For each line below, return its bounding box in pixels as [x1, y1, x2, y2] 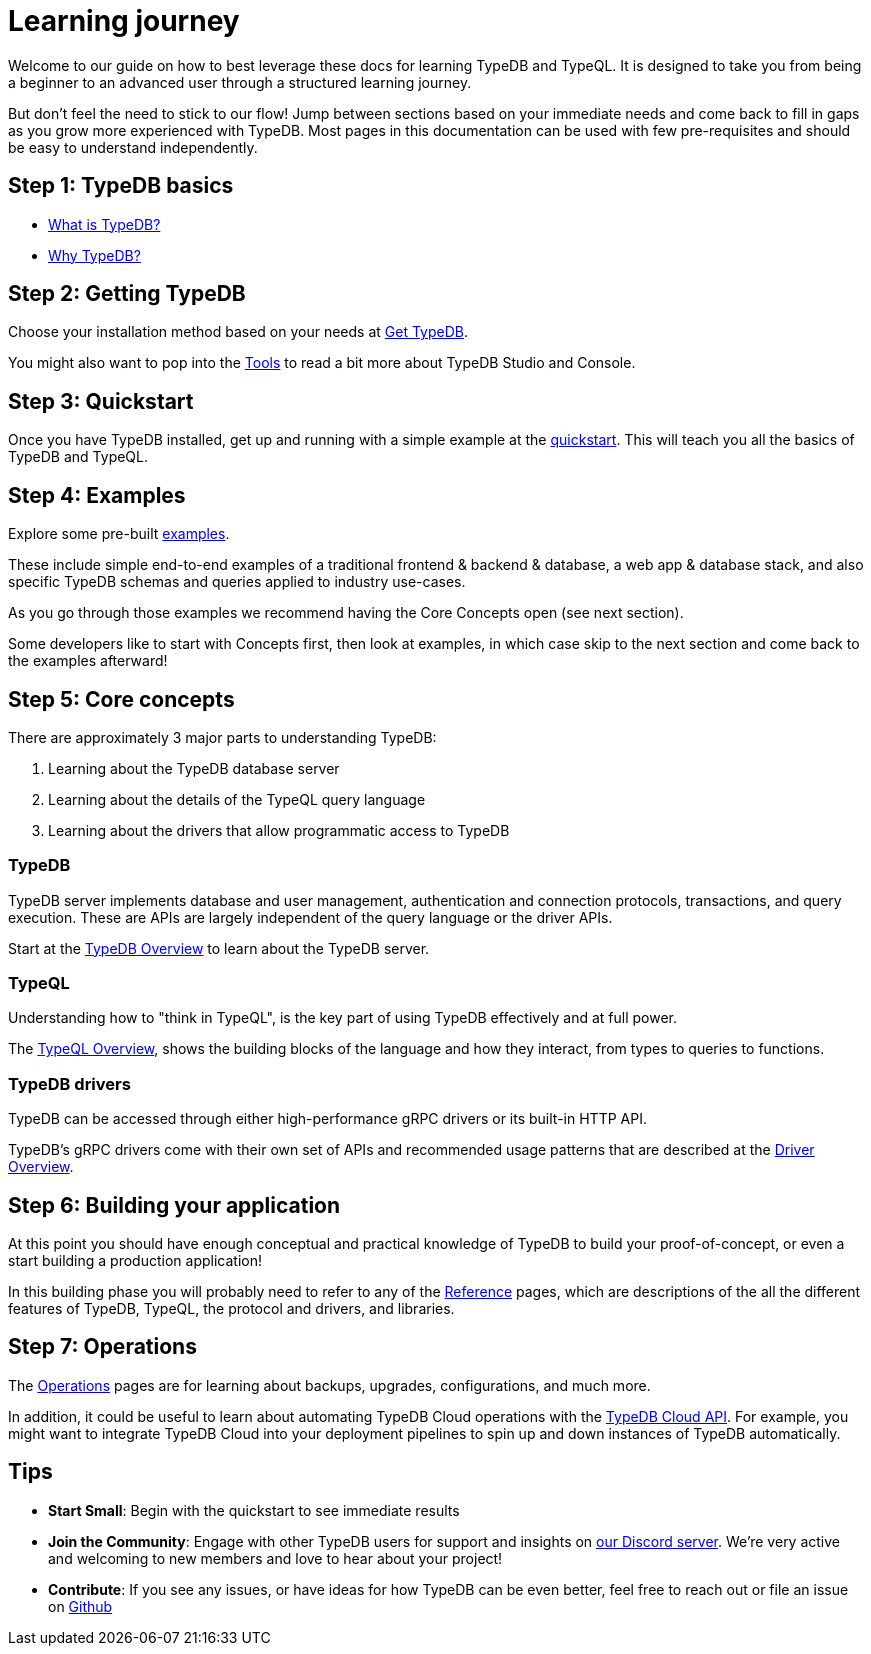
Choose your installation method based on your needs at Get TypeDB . [8, 323, 469, 341]
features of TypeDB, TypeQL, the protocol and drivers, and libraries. [8, 1300, 455, 1318]
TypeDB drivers [8, 1073, 131, 1094]
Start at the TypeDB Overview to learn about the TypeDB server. [8, 939, 430, 957]
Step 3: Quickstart [8, 388, 194, 414]
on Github [48, 1597, 113, 1615]
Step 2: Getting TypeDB [8, 281, 246, 307]
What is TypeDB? [48, 215, 161, 233]
